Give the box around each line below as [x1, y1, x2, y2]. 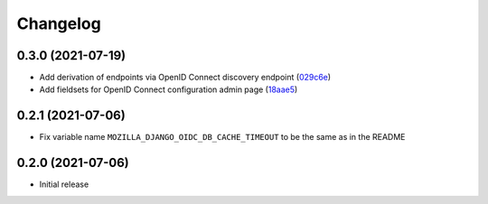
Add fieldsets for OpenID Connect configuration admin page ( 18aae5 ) [39, 84, 298, 95]
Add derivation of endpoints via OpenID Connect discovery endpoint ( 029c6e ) [39, 72, 332, 83]
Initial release [39, 179, 89, 190]
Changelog [16, 14, 101, 33]
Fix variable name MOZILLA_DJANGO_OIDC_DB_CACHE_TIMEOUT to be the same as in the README [39, 132, 406, 143]
